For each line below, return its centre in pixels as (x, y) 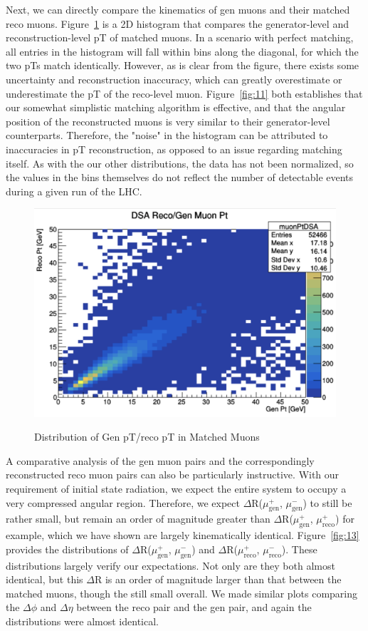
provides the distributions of (67, 549)
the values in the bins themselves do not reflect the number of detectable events (180, 177)
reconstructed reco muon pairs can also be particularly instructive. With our (173, 474)
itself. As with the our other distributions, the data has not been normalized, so (180, 163)
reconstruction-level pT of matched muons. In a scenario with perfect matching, (180, 37)
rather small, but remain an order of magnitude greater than (138, 519)
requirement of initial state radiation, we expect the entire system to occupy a (176, 489)
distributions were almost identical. (82, 621)
